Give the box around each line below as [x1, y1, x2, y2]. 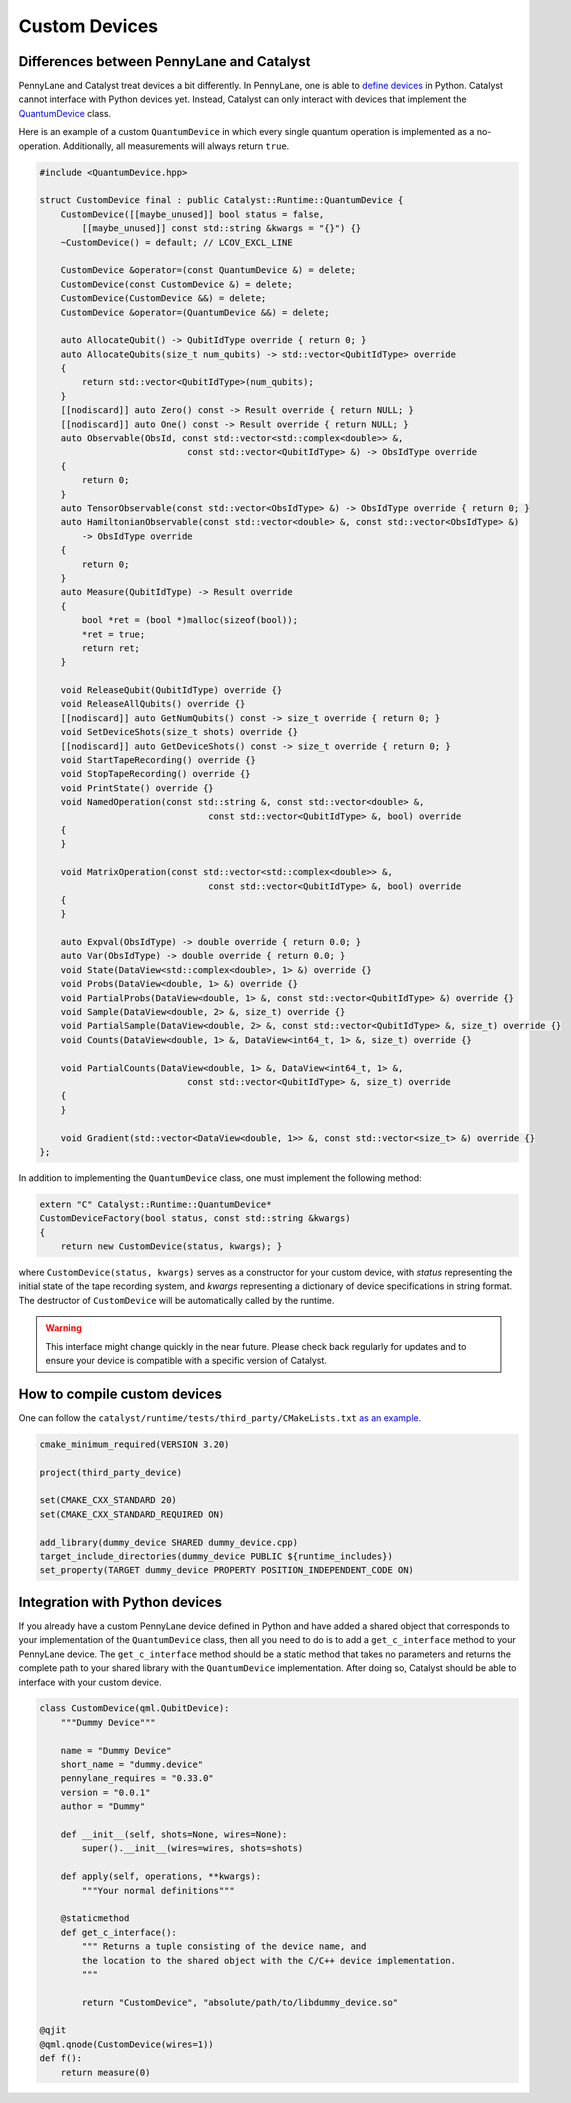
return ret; [81, 642, 140, 654]
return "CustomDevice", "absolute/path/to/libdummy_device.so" [81, 1996, 399, 2008]
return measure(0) [60, 2066, 151, 2078]
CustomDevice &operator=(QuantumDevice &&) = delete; [60, 306, 330, 318]
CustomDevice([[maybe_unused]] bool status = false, [60, 208, 325, 220]
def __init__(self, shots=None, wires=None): [60, 1829, 288, 1840]
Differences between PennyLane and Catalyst [18, 53, 311, 70]
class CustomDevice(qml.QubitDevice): [39, 1703, 230, 1714]
